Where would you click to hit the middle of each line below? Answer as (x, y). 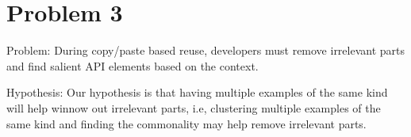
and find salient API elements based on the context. (133, 65)
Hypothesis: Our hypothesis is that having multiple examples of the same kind (197, 92)
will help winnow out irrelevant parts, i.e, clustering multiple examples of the (194, 107)
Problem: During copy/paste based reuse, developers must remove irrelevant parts (206, 50)
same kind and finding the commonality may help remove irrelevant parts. (186, 123)
